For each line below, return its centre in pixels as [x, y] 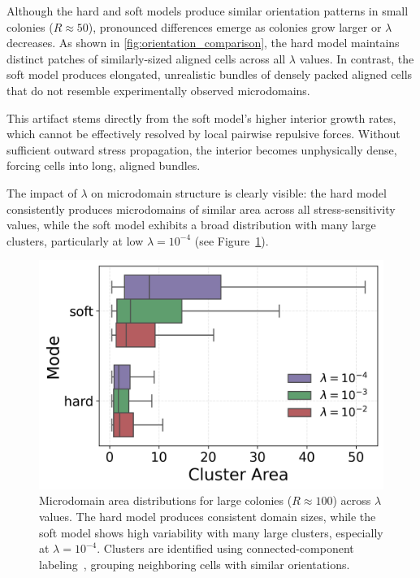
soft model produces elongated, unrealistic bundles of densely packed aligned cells [210, 74]
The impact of [42, 192]
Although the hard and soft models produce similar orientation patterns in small [208, 11]
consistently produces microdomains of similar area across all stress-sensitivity [201, 209]
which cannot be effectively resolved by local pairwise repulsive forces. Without [204, 134]
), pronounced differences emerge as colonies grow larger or [235, 26]
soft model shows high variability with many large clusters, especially [211, 532]
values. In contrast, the [357, 58]
